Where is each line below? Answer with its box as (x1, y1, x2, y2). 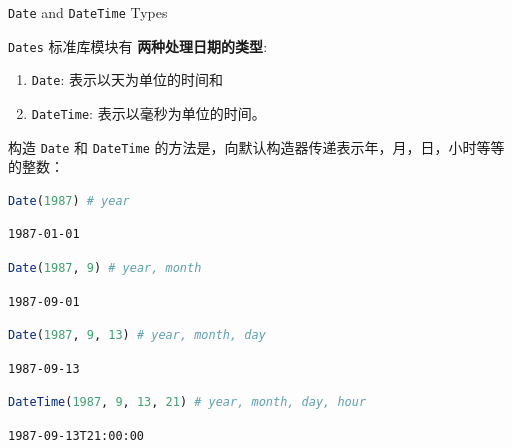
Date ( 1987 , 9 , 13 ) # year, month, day (8, 328, 266, 343)
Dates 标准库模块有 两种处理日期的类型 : (8, 35, 268, 56)
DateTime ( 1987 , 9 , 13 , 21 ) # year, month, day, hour (8, 395, 367, 410)
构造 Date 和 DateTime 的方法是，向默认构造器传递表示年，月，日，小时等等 (8, 136, 505, 157)
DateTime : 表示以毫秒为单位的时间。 (31, 102, 266, 123)
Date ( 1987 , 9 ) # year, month (8, 261, 202, 276)
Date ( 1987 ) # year (8, 193, 130, 208)
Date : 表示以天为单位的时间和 (31, 69, 223, 90)
